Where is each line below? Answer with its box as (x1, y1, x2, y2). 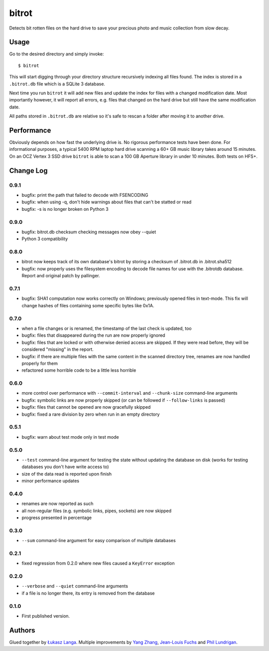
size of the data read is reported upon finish (21, 471, 112, 477)
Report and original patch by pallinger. (21, 273, 100, 279)
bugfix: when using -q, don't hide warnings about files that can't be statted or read (21, 199, 192, 205)
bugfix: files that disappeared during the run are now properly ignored (21, 332, 165, 338)
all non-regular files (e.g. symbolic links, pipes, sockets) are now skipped (21, 508, 172, 514)
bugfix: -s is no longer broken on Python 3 (21, 206, 109, 212)
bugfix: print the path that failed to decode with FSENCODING (21, 192, 148, 198)
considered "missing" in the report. (21, 346, 94, 352)
